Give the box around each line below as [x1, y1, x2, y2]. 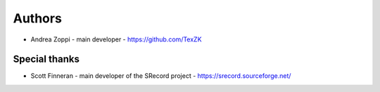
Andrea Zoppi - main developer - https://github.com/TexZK [30, 35, 202, 44]
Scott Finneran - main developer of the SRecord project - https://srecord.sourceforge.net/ [30, 72, 291, 80]
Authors [13, 11, 63, 26]
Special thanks [13, 53, 80, 65]
